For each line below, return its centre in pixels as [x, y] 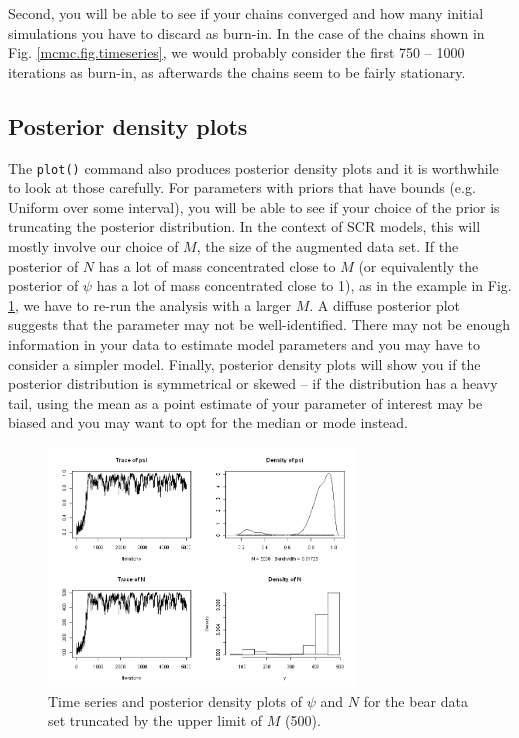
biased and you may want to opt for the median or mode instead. [208, 422]
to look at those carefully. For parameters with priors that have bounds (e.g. [242, 187]
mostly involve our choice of [93, 246]
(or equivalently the [418, 265]
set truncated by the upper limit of [155, 720]
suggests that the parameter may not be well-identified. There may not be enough [259, 324]
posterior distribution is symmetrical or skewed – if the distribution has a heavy [253, 383]
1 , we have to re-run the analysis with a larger [150, 304]
